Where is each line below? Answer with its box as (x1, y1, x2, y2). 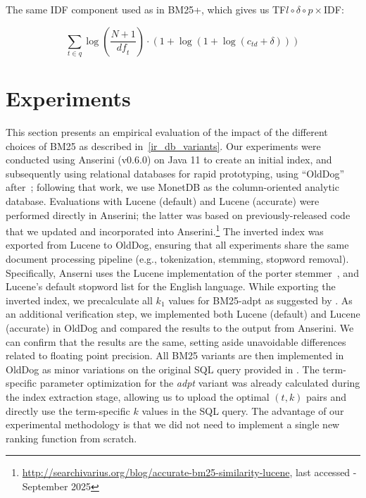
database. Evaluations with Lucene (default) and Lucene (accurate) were (6, 194, 320, 208)
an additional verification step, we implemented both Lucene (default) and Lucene (6, 306, 360, 321)
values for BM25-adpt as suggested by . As (168, 292, 353, 307)
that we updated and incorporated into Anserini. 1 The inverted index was (6, 222, 324, 238)
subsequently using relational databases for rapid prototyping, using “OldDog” (6, 166, 345, 180)
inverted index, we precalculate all (6, 292, 153, 307)
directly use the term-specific (6, 403, 130, 418)
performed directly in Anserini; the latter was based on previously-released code (6, 207, 351, 222)
